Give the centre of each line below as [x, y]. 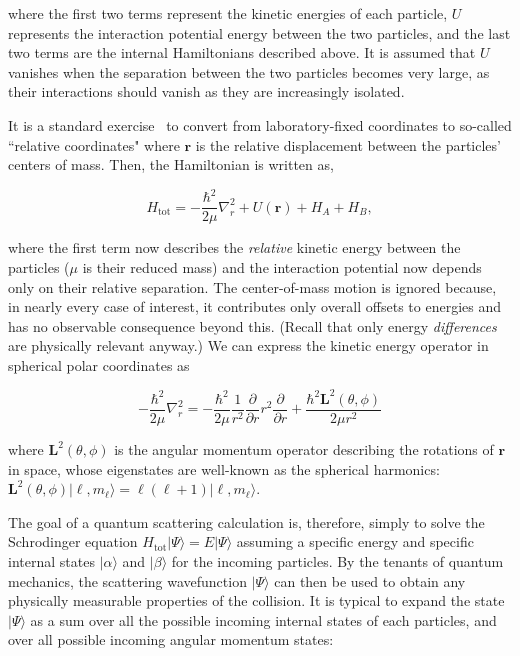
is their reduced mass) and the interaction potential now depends [282, 266]
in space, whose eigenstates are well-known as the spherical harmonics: [224, 468]
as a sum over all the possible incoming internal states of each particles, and [263, 619]
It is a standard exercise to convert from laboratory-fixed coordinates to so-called [260, 124]
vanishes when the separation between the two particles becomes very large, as [249, 71]
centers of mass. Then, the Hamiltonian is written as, [171, 164]
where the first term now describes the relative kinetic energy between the [234, 247]
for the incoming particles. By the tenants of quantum [337, 561]
